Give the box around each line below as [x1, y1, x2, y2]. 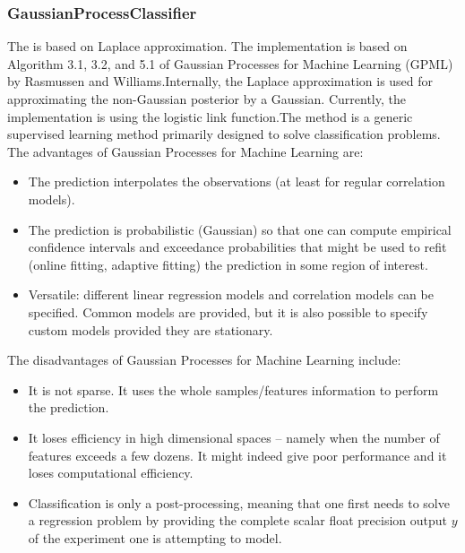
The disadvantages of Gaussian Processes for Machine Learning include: [7, 350, 401, 369]
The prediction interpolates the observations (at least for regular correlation [28, 172, 445, 191]
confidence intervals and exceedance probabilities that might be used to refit [28, 238, 447, 256]
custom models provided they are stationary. [28, 320, 273, 339]
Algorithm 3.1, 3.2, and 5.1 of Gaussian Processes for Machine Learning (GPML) [7, 54, 453, 73]
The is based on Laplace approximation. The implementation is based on [7, 37, 408, 56]
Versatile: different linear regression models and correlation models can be [28, 285, 434, 304]
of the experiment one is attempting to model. [28, 528, 282, 547]
